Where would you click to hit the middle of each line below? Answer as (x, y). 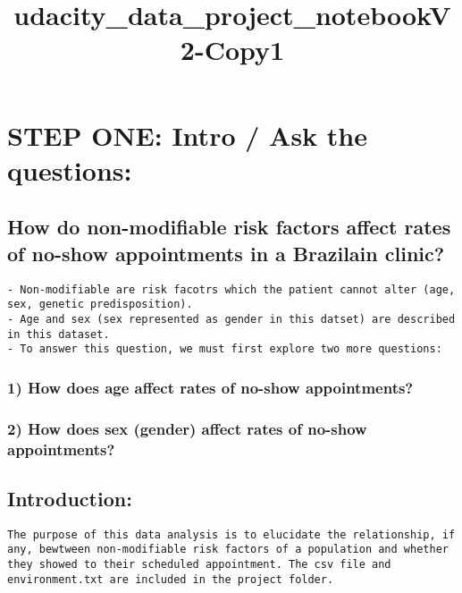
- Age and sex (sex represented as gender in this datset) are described (231, 319)
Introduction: (70, 498)
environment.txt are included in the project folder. (171, 579)
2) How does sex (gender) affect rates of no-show (187, 428)
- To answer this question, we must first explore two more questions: (225, 349)
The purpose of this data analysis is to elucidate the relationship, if (231, 534)
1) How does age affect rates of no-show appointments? (210, 387)
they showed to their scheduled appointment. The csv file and (199, 564)
